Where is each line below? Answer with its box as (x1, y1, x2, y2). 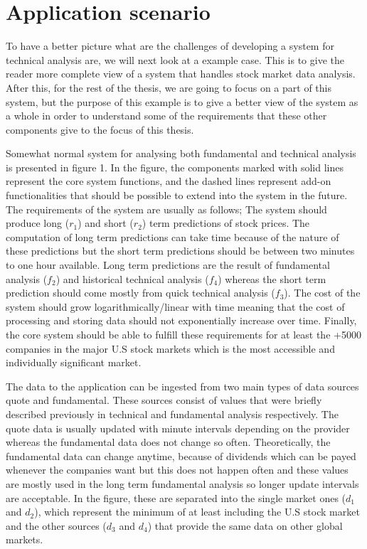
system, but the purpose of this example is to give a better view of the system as (6, 94, 358, 109)
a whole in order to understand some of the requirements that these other (6, 108, 327, 123)
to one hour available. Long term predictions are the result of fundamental (6, 257, 330, 272)
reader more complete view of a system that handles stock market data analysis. (6, 66, 356, 81)
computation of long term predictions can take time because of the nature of (6, 229, 339, 244)
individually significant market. (6, 355, 142, 370)
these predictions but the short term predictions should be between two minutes (6, 243, 355, 258)
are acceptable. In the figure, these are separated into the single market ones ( (6, 490, 346, 505)
